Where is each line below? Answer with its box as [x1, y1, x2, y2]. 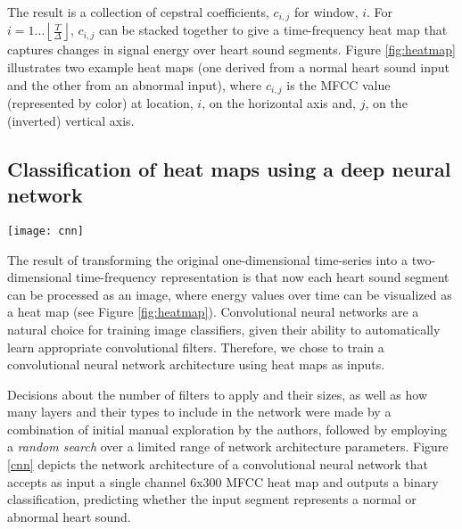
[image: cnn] [7, 224, 84, 237]
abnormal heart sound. [7, 507, 131, 525]
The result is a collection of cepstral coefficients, [7, 3, 269, 21]
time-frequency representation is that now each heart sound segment [76, 268, 450, 286]
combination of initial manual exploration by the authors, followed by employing [7, 419, 447, 438]
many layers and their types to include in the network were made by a [7, 402, 392, 421]
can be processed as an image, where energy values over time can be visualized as [7, 285, 452, 303]
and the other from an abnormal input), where [7, 75, 262, 94]
